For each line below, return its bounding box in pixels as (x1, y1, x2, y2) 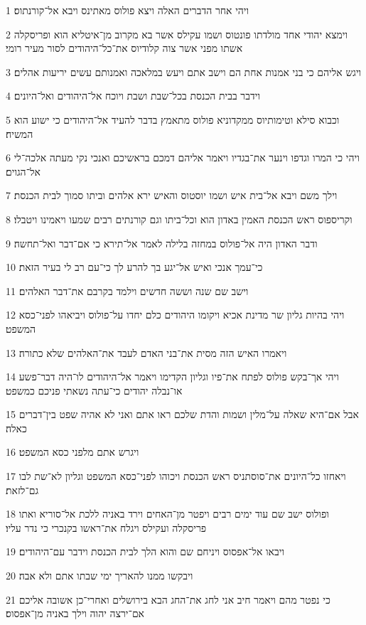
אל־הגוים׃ (6, 164, 41, 178)
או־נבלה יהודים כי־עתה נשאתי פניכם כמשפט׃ (6, 383, 183, 397)
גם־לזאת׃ (6, 482, 39, 497)
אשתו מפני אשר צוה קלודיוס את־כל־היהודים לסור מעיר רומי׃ (6, 41, 243, 55)
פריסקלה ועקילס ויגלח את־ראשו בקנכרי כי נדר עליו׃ (6, 520, 207, 535)
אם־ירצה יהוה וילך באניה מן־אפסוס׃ (6, 606, 145, 621)
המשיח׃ (6, 126, 33, 141)
